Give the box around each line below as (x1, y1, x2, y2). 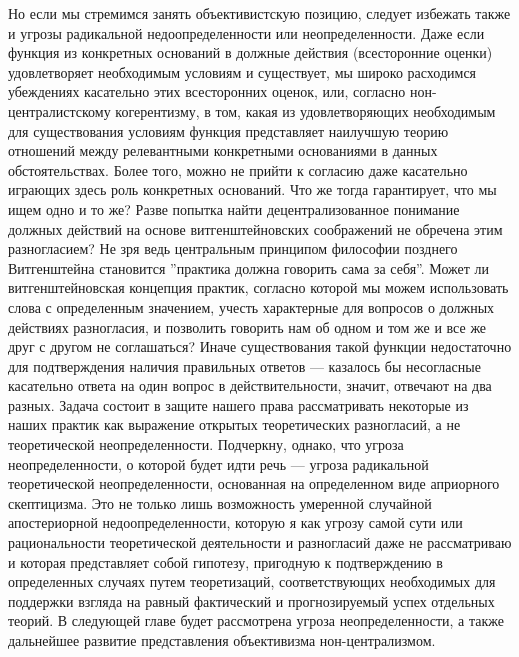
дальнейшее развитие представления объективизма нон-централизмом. (8, 630, 436, 650)
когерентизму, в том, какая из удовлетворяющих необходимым (115, 100, 496, 121)
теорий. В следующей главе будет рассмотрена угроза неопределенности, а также (8, 610, 504, 631)
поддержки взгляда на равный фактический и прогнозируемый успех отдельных (8, 590, 495, 611)
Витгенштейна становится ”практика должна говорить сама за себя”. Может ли (8, 257, 490, 278)
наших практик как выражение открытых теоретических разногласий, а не (8, 414, 461, 435)
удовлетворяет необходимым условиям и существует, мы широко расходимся (8, 61, 477, 82)
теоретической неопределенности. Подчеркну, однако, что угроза (8, 434, 404, 455)
